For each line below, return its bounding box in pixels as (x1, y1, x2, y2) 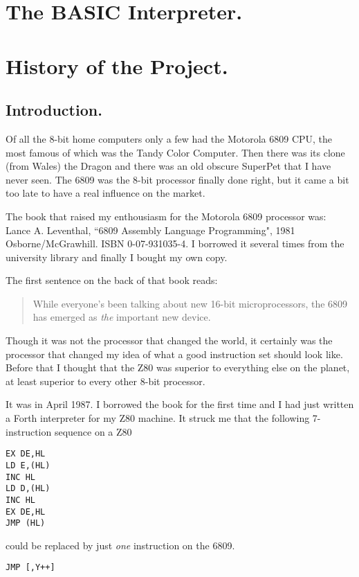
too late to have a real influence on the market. (6, 186, 205, 200)
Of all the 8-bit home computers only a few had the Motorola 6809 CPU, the (6, 131, 333, 145)
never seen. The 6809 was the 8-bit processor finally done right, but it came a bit (6, 172, 349, 186)
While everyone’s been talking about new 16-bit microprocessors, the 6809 (33, 296, 348, 310)
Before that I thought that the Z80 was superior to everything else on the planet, (6, 360, 350, 375)
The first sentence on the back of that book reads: (6, 273, 218, 287)
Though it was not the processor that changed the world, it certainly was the (6, 333, 333, 348)
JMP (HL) (6, 518, 46, 529)
